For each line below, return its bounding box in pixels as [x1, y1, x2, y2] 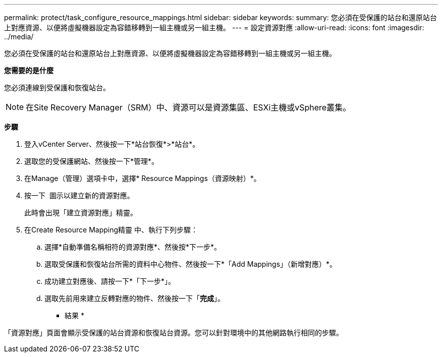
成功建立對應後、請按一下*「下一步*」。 [44, 277, 176, 285]
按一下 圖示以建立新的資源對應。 [24, 191, 134, 200]
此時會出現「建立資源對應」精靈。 [24, 208, 137, 217]
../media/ [4, 32, 34, 41]
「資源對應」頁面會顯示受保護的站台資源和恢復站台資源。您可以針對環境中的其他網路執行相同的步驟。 [4, 328, 343, 337]
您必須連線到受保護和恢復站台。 [4, 83, 110, 92]
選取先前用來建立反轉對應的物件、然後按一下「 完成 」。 [44, 294, 225, 303]
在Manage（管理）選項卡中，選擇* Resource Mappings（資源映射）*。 [24, 174, 261, 183]
